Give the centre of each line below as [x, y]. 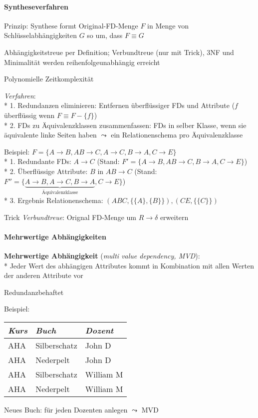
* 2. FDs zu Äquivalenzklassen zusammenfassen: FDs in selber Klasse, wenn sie [125, 125]
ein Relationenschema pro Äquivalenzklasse [177, 135]
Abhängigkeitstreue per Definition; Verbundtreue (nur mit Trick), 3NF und [119, 52]
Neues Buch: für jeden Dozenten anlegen [66, 409]
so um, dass [105, 35]
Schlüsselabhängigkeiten [41, 35]
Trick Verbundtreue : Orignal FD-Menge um [70, 217]
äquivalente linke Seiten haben [50, 135]
